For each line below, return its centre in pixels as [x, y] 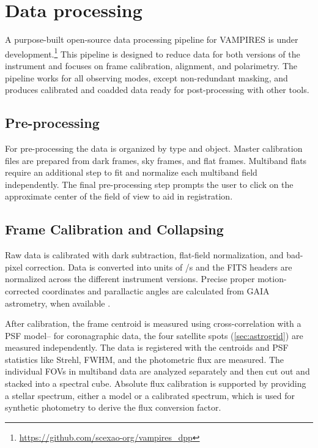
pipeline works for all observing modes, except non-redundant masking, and [146, 77]
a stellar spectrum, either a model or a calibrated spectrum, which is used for [150, 395]
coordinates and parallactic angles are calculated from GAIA [156, 290]
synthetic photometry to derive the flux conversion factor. [113, 407]
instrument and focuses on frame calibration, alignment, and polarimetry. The [151, 65]
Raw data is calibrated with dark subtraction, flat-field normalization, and [144, 255]
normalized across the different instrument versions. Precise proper [130, 279]
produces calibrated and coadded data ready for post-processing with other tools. [157, 90]
